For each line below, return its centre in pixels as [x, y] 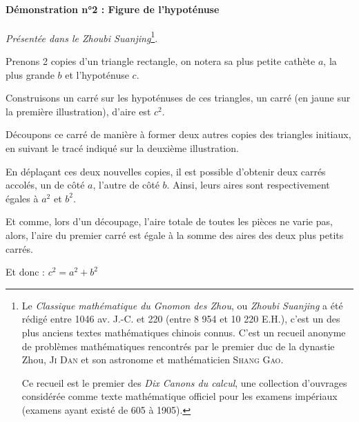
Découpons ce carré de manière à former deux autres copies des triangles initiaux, [178, 134]
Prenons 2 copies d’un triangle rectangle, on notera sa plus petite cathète [161, 61]
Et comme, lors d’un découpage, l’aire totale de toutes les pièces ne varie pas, [169, 221]
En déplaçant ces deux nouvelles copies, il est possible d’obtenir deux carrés [166, 171]
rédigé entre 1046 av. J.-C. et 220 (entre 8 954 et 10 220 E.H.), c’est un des [181, 319]
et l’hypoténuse [97, 74]
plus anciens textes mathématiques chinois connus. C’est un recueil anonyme [184, 332]
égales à [22, 198]
